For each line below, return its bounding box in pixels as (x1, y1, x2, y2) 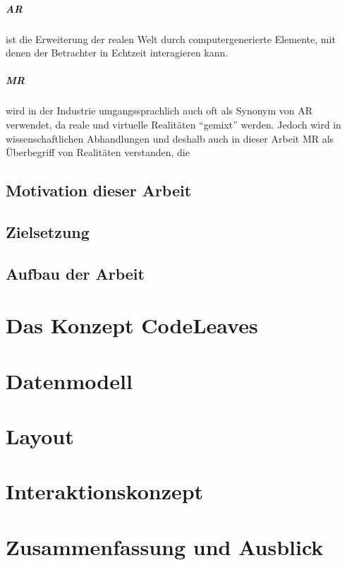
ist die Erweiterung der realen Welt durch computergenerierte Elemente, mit (6, 31, 336, 46)
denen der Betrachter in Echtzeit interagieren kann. (6, 45, 229, 60)
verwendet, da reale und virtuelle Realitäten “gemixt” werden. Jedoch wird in (6, 117, 341, 131)
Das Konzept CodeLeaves (6, 311, 258, 340)
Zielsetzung (6, 220, 90, 242)
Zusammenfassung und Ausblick (6, 532, 324, 561)
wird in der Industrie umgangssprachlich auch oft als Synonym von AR (6, 103, 313, 118)
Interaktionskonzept (6, 477, 204, 506)
